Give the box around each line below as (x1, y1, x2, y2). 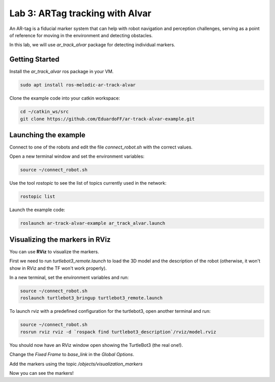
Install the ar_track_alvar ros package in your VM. (9, 69, 114, 75)
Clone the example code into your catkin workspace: (9, 95, 120, 101)
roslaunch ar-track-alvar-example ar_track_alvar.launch (20, 220, 166, 226)
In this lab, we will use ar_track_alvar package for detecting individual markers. (9, 42, 176, 48)
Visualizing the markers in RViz (9, 235, 111, 244)
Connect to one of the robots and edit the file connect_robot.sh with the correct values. (9, 144, 193, 150)
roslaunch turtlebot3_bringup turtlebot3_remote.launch (20, 295, 163, 301)
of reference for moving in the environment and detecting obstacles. (9, 32, 153, 38)
